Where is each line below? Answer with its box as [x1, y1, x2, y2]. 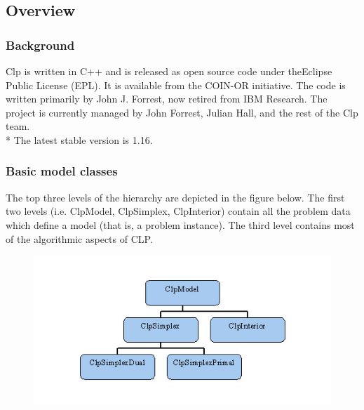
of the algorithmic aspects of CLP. [6, 231, 153, 246]
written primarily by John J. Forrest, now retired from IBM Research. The [6, 91, 328, 106]
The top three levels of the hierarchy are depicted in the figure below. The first [6, 190, 345, 204]
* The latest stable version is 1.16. [6, 132, 153, 147]
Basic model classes [6, 162, 118, 180]
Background [6, 36, 75, 53]
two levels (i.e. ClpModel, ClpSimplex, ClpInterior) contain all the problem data [6, 204, 351, 218]
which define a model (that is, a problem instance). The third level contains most [6, 217, 355, 232]
